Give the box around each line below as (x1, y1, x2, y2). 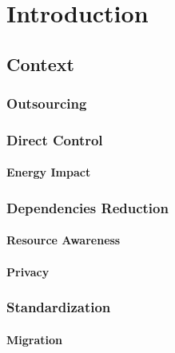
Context (6, 51, 74, 76)
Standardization (6, 297, 111, 317)
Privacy (6, 263, 50, 280)
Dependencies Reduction (6, 197, 169, 217)
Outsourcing (6, 93, 87, 113)
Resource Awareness (6, 232, 121, 248)
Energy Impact (6, 164, 91, 180)
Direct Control (6, 129, 103, 149)
